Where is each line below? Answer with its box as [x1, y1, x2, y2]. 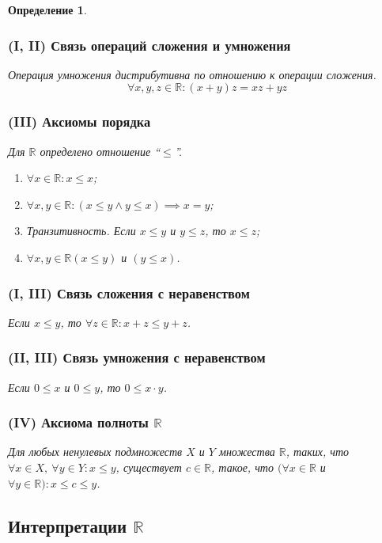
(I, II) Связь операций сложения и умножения [8, 35, 291, 55]
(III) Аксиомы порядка [8, 112, 151, 131]
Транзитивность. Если [26, 222, 136, 239]
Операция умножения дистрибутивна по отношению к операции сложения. [8, 66, 376, 82]
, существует [115, 459, 182, 476]
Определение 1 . [8, 2, 87, 17]
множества [218, 443, 275, 460]
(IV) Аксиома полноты [8, 412, 149, 432]
